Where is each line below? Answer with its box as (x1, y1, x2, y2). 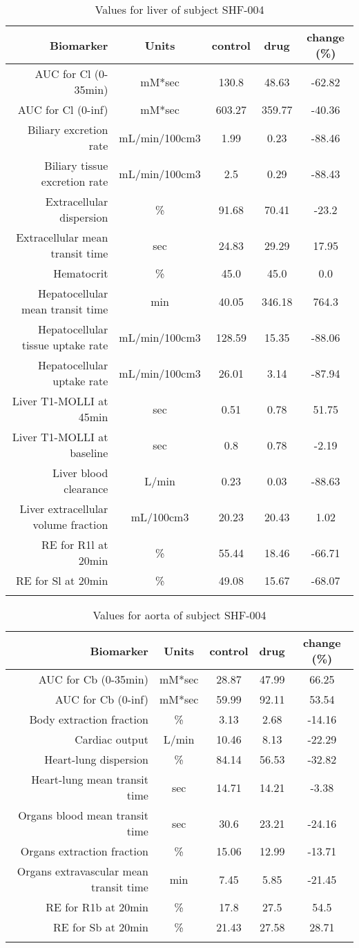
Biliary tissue (44, 157, 108, 173)
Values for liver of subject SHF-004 (95, 1, 264, 17)
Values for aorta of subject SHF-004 (93, 607, 266, 623)
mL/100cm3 (130, 508, 189, 525)
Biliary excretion (28, 122, 108, 137)
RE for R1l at (41, 536, 108, 552)
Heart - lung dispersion (44, 751, 148, 767)
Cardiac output (75, 731, 148, 747)
